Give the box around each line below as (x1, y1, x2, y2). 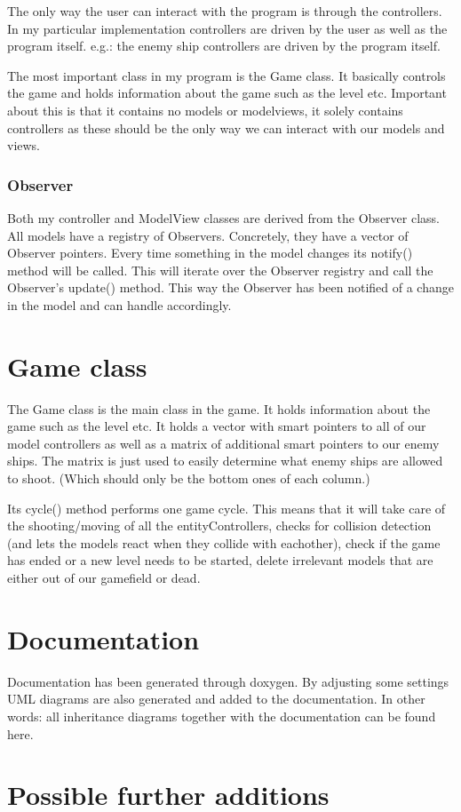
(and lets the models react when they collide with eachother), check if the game (7, 533, 441, 552)
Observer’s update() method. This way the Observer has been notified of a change (7, 278, 454, 297)
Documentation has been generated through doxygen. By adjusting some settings (7, 672, 449, 690)
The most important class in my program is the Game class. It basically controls (7, 66, 446, 84)
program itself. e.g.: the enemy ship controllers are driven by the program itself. (7, 36, 441, 55)
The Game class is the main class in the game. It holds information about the (7, 399, 431, 418)
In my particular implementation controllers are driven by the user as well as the (7, 19, 448, 37)
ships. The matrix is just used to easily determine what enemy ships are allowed (7, 451, 443, 470)
